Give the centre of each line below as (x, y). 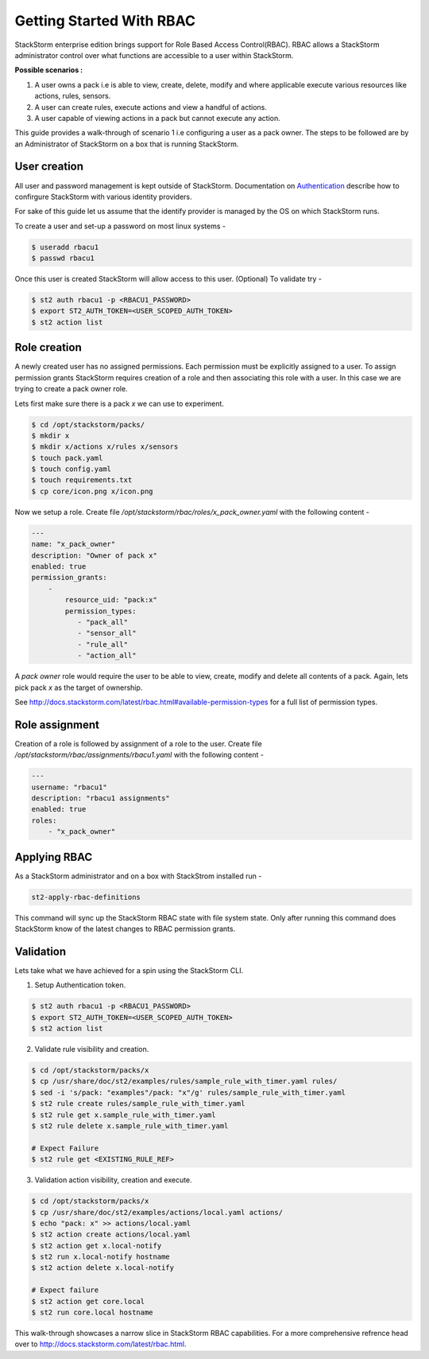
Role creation (48, 347)
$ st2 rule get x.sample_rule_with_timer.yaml (124, 1115)
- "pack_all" (103, 622)
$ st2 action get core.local (88, 1301)
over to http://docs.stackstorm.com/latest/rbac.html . (100, 1344)
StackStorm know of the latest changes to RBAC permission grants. (125, 929)
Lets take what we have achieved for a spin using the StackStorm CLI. (129, 970)
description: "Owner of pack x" (95, 555)
